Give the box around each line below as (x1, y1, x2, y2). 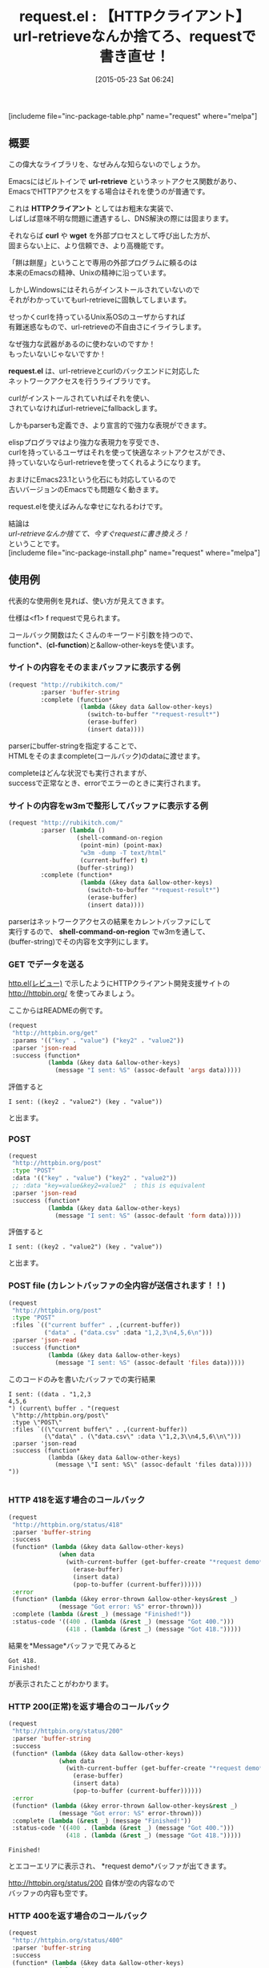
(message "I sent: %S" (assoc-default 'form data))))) (54, 1212, 242, 1220)
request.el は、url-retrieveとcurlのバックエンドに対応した (8, 366, 200, 376)
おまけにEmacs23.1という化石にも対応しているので (8, 475, 176, 484)
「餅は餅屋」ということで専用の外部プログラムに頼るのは (8, 258, 198, 267)
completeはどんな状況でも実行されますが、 (8, 768, 152, 777)
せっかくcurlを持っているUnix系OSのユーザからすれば (8, 312, 186, 321)
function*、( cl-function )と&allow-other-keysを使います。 (8, 640, 199, 650)
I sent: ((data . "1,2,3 (8, 1390, 91, 1398)
